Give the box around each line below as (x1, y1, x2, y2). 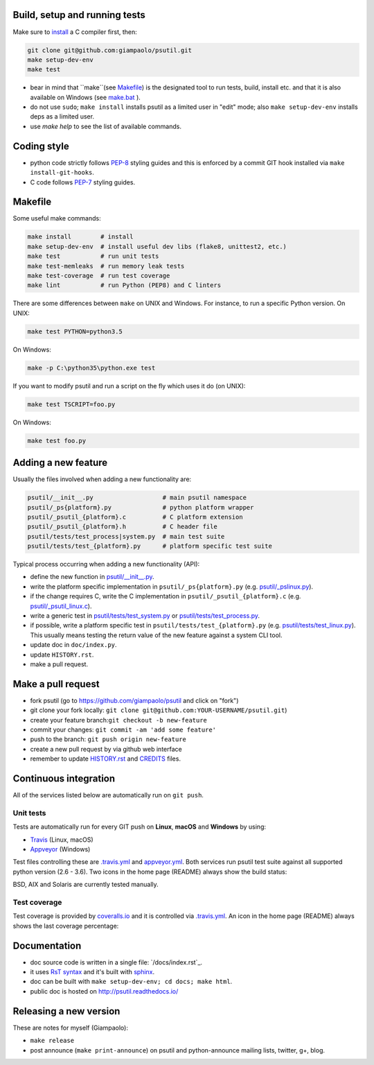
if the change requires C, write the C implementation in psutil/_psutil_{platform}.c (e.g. (30, 592, 301, 600)
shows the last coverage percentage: (12, 921, 119, 930)
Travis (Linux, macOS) (30, 835, 93, 844)
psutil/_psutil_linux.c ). (30, 602, 92, 610)
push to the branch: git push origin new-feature (30, 735, 186, 743)
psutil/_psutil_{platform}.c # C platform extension (27, 513, 243, 521)
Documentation (12, 940, 82, 951)
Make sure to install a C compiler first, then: (12, 28, 138, 36)
